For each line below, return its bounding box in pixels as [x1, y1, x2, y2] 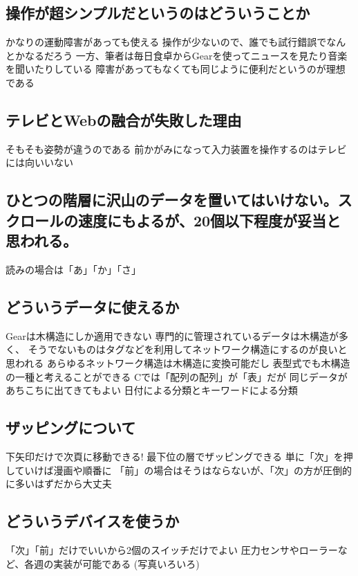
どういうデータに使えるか [6, 296, 180, 317]
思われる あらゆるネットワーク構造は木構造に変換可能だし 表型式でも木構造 [6, 355, 350, 370]
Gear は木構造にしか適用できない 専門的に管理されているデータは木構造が [6, 328, 339, 343]
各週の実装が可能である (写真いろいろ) [24, 556, 200, 570]
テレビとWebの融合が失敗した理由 [6, 109, 242, 130]
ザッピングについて [6, 417, 136, 438]
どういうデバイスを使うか [6, 510, 180, 532]
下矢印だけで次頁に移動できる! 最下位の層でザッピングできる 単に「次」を [6, 449, 343, 463]
